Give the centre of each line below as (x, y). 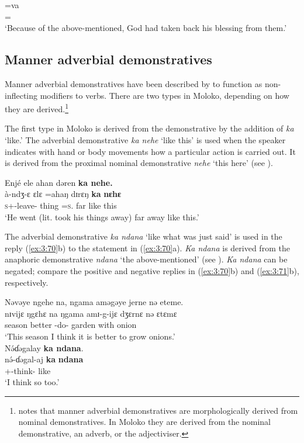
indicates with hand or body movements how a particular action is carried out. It (150, 151)
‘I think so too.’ (32, 382)
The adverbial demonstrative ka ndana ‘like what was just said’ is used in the (144, 236)
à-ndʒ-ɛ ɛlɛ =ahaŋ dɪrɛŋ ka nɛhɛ (63, 194)
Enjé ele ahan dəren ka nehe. (59, 182)
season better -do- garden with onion (71, 325)
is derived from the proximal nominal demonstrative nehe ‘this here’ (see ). (139, 163)
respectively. (27, 282)
